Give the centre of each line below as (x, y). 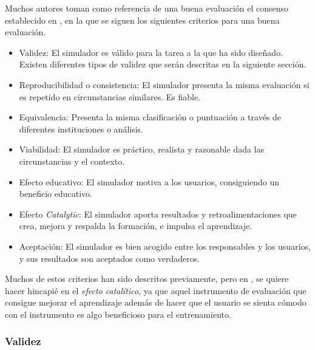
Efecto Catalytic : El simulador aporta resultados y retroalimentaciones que (158, 214)
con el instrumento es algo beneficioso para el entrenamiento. (118, 314)
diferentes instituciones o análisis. (81, 129)
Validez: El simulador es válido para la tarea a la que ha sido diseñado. (151, 52)
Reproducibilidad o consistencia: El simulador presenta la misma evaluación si (164, 84)
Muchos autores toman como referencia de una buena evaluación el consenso (147, 8)
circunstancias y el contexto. (72, 161)
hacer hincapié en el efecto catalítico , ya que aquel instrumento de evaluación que (156, 290)
